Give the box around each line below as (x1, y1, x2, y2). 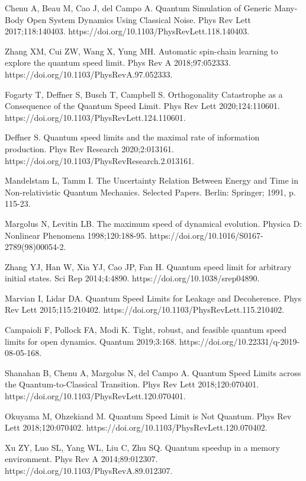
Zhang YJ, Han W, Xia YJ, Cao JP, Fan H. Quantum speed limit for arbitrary (5, 260, 292, 272)
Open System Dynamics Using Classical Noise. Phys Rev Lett (27, 13, 252, 25)
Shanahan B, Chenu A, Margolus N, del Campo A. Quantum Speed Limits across (5, 366, 301, 379)
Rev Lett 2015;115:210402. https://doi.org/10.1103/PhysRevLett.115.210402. (5, 303, 285, 316)
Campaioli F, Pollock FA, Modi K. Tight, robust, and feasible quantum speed (5, 323, 287, 336)
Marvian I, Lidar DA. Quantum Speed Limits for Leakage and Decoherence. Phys (5, 291, 302, 304)
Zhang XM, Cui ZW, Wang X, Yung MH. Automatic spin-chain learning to (5, 44, 278, 57)
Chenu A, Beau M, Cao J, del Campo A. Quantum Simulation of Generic (5, 2, 272, 14)
